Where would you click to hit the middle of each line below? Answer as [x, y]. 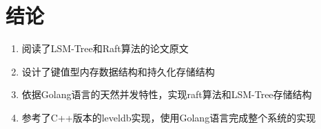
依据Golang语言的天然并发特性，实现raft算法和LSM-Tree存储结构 [167, 94]
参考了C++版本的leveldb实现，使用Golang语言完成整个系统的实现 [169, 117]
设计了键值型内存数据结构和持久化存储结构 [118, 71]
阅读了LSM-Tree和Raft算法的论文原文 [105, 48]
